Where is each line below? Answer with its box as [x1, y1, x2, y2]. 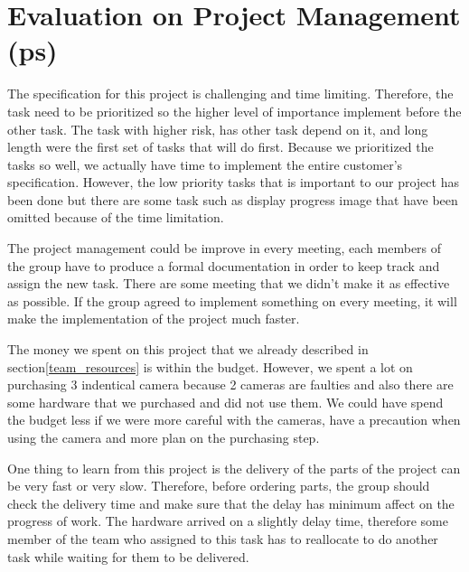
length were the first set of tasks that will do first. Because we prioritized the [7, 137, 434, 156]
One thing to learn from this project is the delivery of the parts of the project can [7, 458, 461, 477]
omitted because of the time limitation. [7, 208, 224, 227]
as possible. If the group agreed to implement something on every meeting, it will [7, 291, 457, 310]
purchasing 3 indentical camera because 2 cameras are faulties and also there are [7, 375, 454, 394]
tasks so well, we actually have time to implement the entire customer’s [7, 155, 403, 173]
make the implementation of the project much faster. [7, 309, 300, 328]
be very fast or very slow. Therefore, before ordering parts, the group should [7, 476, 430, 495]
